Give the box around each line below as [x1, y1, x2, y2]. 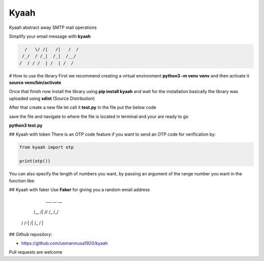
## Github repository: [9, 231, 52, 237]
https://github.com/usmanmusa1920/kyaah [21, 240, 108, 246]
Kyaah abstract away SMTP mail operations [9, 24, 97, 30]
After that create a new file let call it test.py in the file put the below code [9, 104, 156, 110]
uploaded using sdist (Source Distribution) [9, 95, 95, 101]
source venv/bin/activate [9, 80, 62, 86]
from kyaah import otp [19, 144, 74, 150]
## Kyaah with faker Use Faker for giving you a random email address [9, 187, 150, 192]
